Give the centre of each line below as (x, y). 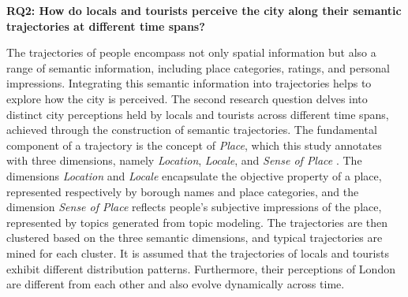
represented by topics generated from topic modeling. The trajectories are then (197, 222)
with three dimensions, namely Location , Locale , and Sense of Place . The (184, 160)
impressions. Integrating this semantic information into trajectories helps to (189, 83)
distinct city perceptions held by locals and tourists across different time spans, (198, 114)
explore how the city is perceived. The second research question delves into (187, 98)
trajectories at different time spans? (106, 26)
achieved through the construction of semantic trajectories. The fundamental (192, 130)
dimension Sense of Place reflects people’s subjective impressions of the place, (194, 207)
